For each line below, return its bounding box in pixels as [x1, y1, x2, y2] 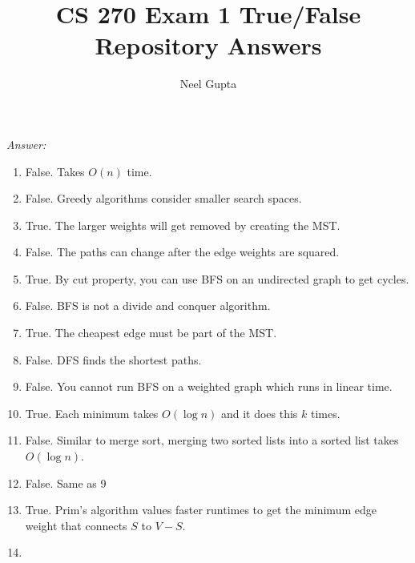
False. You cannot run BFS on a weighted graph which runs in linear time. [25, 378, 393, 395]
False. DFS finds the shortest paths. [25, 351, 202, 368]
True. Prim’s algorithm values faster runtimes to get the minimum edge [25, 501, 377, 518]
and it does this [220, 404, 298, 421]
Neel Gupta [179, 75, 237, 92]
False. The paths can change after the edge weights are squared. [25, 243, 340, 260]
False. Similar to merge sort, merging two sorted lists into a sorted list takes [25, 432, 399, 448]
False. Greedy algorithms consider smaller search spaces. [25, 190, 302, 207]
